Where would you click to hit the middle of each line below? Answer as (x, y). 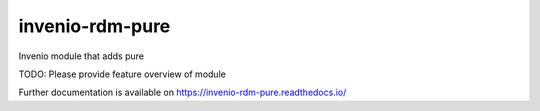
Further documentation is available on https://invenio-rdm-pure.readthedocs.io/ (182, 92)
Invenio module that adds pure (81, 56)
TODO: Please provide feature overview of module (122, 74)
